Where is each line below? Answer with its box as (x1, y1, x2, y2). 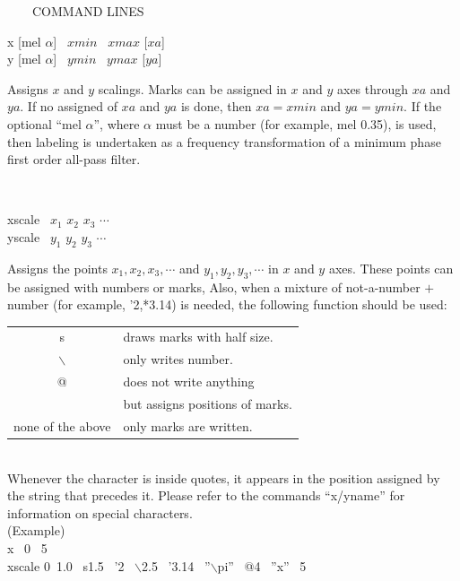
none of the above (13, 416, 111, 435)
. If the (404, 97, 442, 116)
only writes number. (123, 350, 233, 369)
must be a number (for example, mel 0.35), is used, (155, 114, 437, 133)
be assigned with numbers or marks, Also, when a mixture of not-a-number (7, 277, 421, 296)
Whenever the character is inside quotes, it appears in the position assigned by (7, 468, 440, 487)
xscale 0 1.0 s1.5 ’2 (7, 556, 125, 575)
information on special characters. (7, 503, 193, 522)
